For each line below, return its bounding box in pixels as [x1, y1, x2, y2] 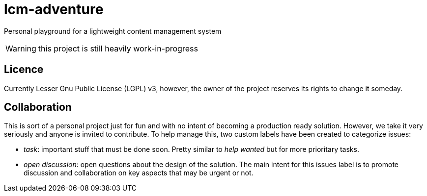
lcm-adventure [4, 1, 104, 18]
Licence [4, 63, 44, 76]
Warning [5, 43, 36, 53]
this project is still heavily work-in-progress [38, 43, 198, 53]
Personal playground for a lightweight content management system [4, 26, 222, 35]
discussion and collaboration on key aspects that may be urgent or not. [24, 169, 254, 177]
